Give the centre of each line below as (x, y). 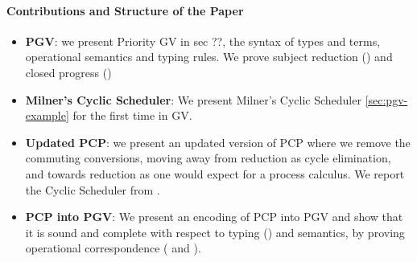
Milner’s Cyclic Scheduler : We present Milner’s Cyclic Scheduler (193, 99)
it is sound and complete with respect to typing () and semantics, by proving (215, 232)
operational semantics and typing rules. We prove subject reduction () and (209, 57)
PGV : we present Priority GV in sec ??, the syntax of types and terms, (203, 41)
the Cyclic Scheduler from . (93, 189)
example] (47, 115)
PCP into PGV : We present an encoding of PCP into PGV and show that (214, 217)
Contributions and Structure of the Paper (125, 10)
